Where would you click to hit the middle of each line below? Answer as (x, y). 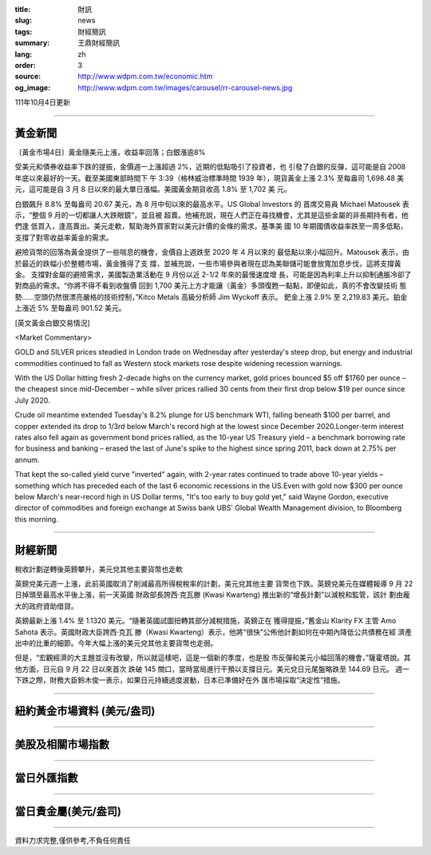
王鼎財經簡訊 (99, 43)
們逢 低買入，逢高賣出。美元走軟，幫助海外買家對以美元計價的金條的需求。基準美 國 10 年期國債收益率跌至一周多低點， (211, 226)
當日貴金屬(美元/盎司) (68, 811)
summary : (32, 43)
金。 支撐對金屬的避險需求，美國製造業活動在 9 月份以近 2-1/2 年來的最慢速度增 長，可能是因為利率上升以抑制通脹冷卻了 (213, 274)
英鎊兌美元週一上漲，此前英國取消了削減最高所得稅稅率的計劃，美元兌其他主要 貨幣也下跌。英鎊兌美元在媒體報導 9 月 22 (214, 584)
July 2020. (32, 400)
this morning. (37, 519)
